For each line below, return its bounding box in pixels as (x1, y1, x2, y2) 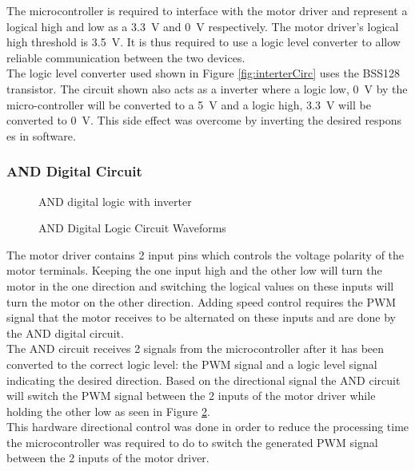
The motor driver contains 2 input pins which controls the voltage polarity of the (6, 246, 405, 263)
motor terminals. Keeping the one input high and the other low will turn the (6, 262, 382, 279)
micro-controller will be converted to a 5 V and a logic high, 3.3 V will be (6, 96, 371, 113)
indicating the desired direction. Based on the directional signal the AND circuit (6, 371, 401, 388)
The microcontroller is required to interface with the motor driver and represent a (6, 2, 408, 18)
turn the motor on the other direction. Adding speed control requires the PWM (6, 293, 397, 310)
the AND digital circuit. (6, 324, 124, 341)
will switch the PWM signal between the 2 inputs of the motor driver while (6, 387, 376, 404)
